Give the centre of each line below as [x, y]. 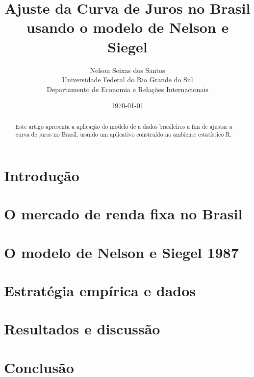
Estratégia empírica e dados [100, 291]
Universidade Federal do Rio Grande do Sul [127, 80]
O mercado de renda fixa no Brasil [123, 214]
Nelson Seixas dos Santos [127, 70]
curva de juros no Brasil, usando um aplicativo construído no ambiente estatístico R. [124, 134]
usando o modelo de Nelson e [127, 27]
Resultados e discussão [82, 329]
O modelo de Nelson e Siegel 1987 [121, 252]
